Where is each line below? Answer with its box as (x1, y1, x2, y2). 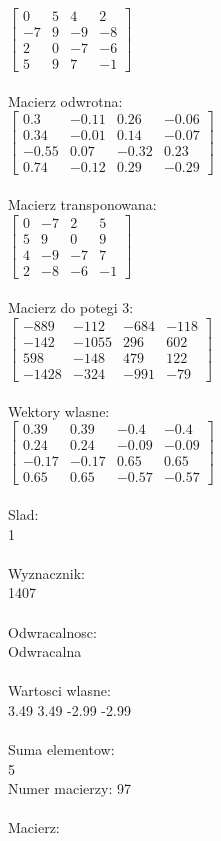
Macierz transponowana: (8, 194, 157, 215)
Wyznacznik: (8, 562, 86, 583)
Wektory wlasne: (8, 400, 110, 421)
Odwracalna (8, 641, 82, 662)
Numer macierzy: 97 (8, 778, 131, 799)
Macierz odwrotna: (8, 90, 123, 111)
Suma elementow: (8, 739, 115, 760)
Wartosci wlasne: (8, 680, 111, 701)
